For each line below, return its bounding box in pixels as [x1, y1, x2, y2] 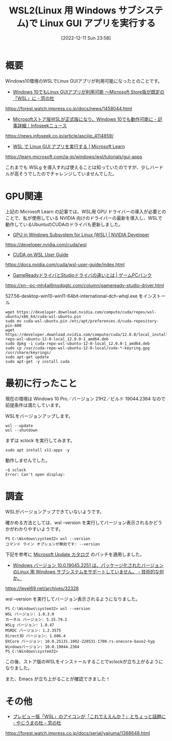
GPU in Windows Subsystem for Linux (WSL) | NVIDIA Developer [12, 232, 149, 238]
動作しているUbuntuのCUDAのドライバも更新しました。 [5, 221, 123, 227]
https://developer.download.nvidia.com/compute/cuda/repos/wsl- [16, 309, 157, 315]
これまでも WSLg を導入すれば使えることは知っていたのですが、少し [5, 164, 150, 170]
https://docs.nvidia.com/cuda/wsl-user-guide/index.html [5, 261, 125, 268]
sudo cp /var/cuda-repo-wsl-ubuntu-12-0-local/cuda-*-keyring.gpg [5, 345, 150, 351]
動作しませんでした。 [5, 457, 50, 463]
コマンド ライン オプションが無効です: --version [5, 541, 100, 547]
